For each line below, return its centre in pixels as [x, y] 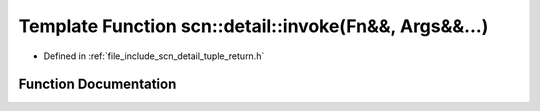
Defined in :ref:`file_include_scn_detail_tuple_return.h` [154, 56]
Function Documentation [97, 84]
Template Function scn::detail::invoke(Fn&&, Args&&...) [253, 26]
